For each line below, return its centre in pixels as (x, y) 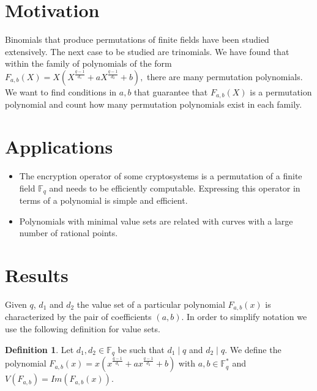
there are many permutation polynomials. (225, 76)
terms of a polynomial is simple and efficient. (103, 200)
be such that (141, 349)
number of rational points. (69, 233)
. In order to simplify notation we (244, 317)
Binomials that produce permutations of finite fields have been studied (137, 39)
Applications (59, 147)
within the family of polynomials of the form (88, 63)
